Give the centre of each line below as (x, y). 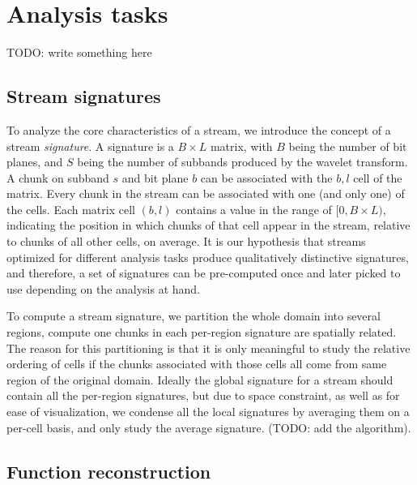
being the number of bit (348, 146)
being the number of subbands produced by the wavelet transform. (243, 162)
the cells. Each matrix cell (71, 209)
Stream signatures (84, 96)
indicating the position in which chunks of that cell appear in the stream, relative (208, 225)
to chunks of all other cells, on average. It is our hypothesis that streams (186, 241)
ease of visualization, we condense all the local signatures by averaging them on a (208, 412)
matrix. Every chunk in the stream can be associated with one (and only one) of (206, 193)
